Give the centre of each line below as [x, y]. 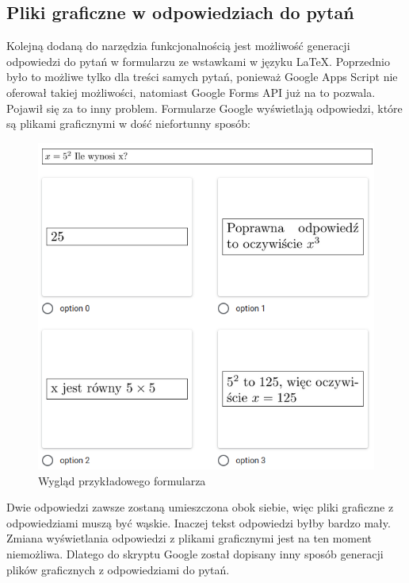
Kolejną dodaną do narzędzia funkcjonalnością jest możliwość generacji [178, 46]
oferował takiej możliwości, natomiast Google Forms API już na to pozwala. [191, 92]
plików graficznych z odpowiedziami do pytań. [118, 569]
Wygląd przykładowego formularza [122, 480]
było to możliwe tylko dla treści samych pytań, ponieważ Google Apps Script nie [202, 77]
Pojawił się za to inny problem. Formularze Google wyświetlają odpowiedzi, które [204, 108]
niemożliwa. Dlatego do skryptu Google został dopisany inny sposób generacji [195, 554]
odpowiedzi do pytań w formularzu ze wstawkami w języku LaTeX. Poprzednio [198, 61]
